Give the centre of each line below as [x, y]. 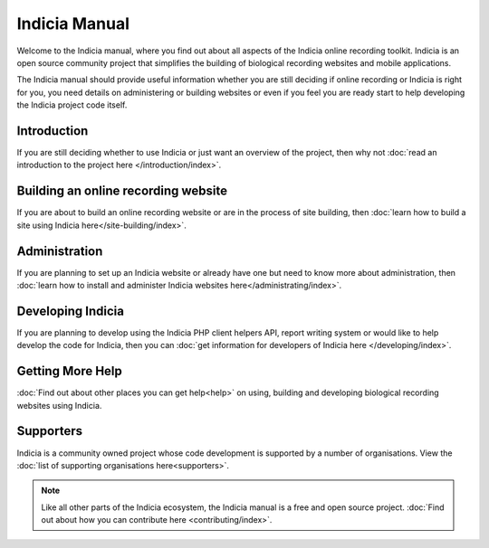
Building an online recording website [122, 191]
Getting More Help [69, 371]
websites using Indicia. [59, 405]
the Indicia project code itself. [72, 105]
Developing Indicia [70, 311]
